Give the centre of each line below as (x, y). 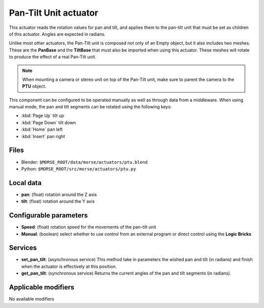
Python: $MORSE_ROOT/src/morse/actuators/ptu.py (79, 168)
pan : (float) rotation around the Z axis (59, 194)
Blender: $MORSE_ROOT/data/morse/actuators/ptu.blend (84, 162)
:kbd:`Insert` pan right (43, 136)
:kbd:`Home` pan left (42, 129)
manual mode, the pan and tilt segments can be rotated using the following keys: (90, 107)
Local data (25, 183)
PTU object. (34, 86)
